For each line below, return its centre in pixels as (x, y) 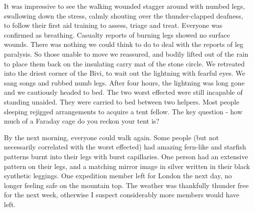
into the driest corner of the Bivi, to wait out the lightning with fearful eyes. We (125, 73)
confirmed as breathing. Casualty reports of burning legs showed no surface (117, 34)
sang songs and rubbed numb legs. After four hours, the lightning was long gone (124, 82)
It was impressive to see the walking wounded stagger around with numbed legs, (125, 6)
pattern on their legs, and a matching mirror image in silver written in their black (127, 166)
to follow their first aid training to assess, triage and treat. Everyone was (113, 25)
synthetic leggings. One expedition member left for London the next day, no (118, 176)
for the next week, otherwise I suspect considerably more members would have (122, 195)
